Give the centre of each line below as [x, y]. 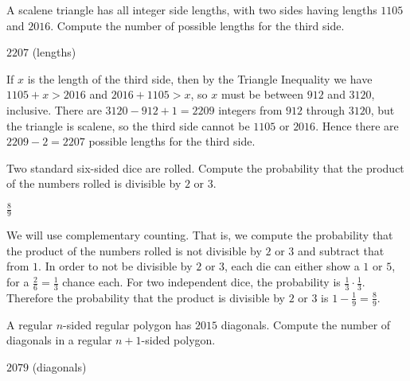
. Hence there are [357, 125]
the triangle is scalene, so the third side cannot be [128, 125]
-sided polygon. [178, 340]
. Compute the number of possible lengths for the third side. [197, 25]
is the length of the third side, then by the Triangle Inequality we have [200, 78]
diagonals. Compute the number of [306, 324]
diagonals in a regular [59, 340]
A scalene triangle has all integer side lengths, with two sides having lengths [192, 10]
